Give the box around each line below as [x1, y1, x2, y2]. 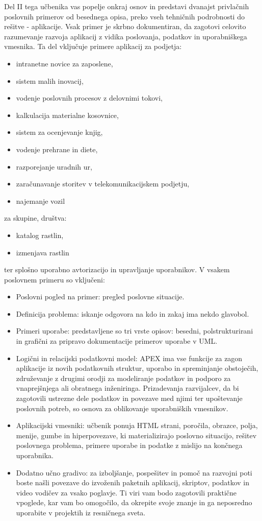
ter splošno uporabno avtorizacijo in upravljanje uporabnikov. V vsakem [4, 264, 230, 275]
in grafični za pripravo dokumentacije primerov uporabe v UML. [16, 336, 218, 346]
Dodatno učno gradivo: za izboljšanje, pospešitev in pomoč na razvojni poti [16, 467, 252, 478]
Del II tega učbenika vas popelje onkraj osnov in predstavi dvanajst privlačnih [4, 1, 249, 11]
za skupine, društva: [4, 212, 67, 223]
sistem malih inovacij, [16, 75, 84, 86]
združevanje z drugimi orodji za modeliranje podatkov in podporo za [16, 372, 231, 383]
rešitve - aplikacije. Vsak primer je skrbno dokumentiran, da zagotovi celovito [4, 21, 246, 32]
